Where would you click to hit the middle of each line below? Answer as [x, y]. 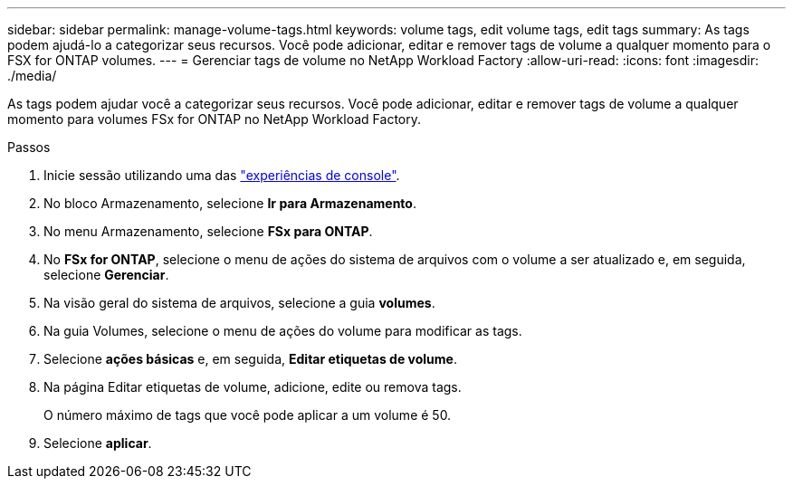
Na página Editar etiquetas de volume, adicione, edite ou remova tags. [253, 387]
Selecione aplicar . [98, 443]
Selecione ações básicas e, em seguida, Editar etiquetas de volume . [250, 359]
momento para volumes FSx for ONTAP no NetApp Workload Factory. [214, 119]
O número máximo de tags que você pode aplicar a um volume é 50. [248, 415]
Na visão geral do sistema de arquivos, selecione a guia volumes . [239, 303]
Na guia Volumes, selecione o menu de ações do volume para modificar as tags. [283, 331]
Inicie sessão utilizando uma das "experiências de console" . [222, 175]
